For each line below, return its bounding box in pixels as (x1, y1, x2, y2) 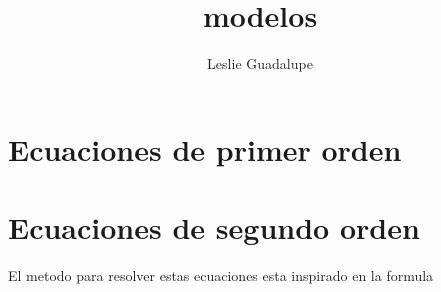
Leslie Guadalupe (207, 53, 313, 74)
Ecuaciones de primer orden (8, 128, 402, 169)
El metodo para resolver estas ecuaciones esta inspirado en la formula (8, 265, 434, 286)
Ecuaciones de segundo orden (8, 207, 420, 248)
